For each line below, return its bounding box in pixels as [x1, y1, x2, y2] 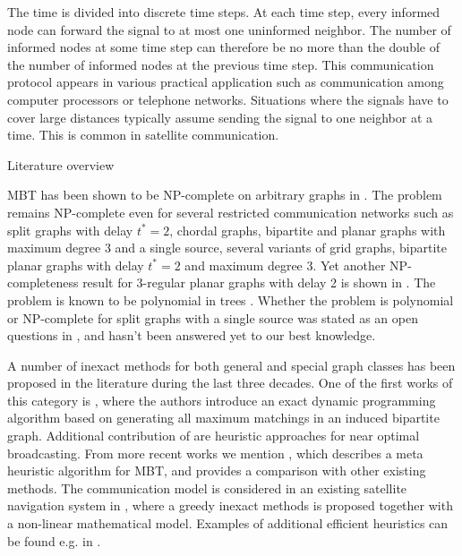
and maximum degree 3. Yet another [184, 255, 386, 274]
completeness [7, 273, 79, 292]
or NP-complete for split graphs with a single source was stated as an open [7, 308, 418, 327]
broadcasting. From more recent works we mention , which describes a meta [7, 443, 423, 462]
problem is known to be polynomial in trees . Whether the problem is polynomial [7, 290, 454, 309]
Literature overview [7, 155, 115, 174]
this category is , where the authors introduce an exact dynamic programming [7, 390, 436, 409]
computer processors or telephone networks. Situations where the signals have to [7, 90, 449, 108]
